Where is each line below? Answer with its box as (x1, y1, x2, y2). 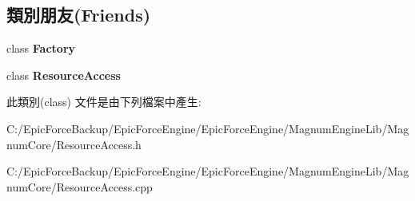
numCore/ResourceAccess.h (6, 136, 142, 152)
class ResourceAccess (6, 66, 121, 83)
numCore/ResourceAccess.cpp (6, 178, 153, 195)
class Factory (6, 40, 76, 57)
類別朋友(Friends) (6, 2, 151, 27)
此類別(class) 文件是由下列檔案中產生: (6, 93, 202, 110)
